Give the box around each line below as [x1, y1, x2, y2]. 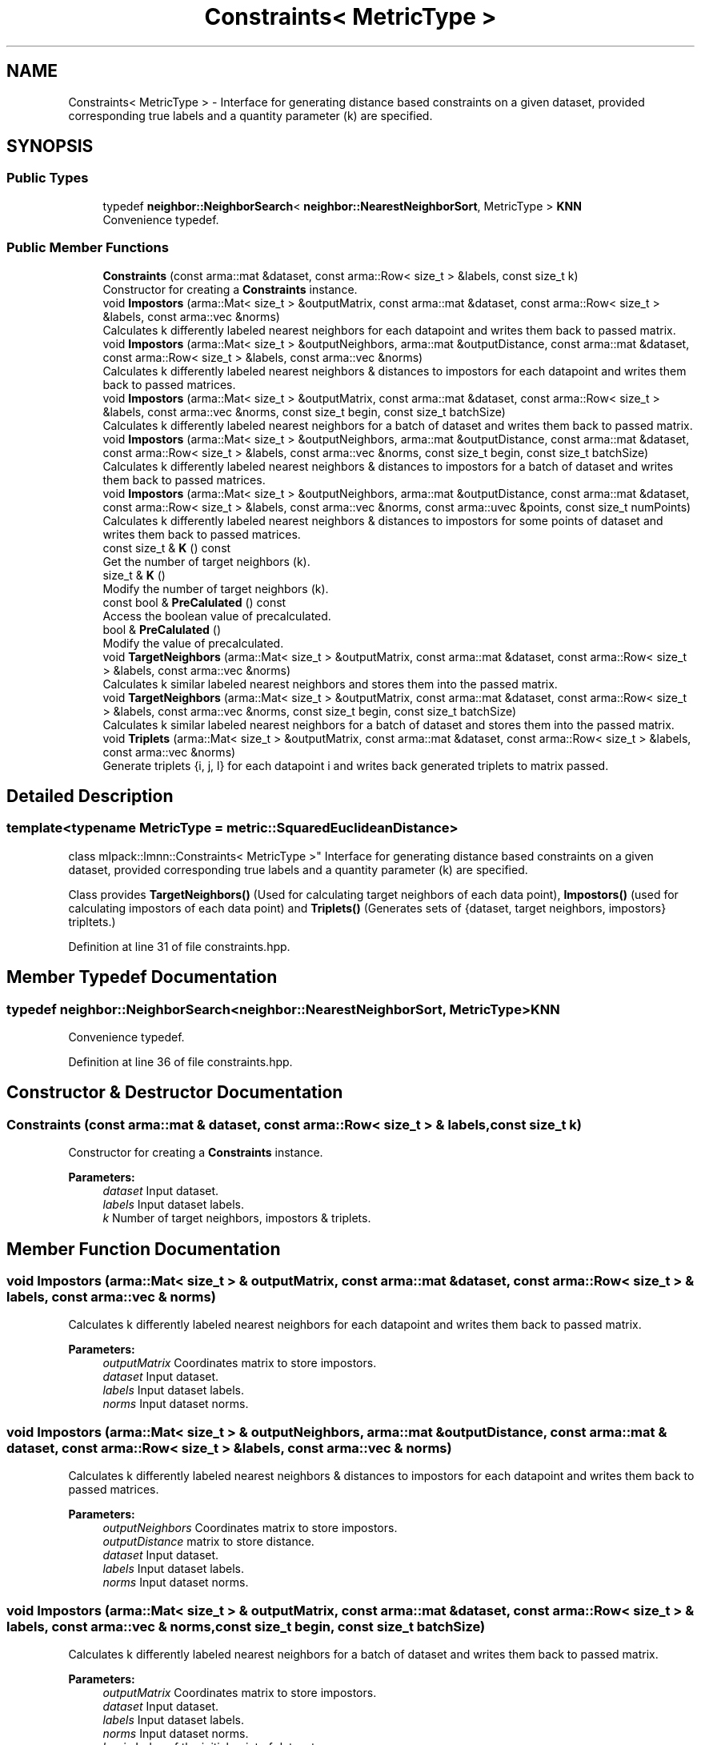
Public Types [6, 170, 89, 187]
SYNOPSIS [6, 136, 94, 157]
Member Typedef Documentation [6, 967, 278, 988]
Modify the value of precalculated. [102, 636, 284, 650]
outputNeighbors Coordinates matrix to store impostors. [102, 1521, 398, 1535]
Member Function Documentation [6, 1238, 281, 1259]
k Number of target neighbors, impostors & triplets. [102, 1211, 371, 1226]
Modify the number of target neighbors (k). [102, 581, 329, 596]
